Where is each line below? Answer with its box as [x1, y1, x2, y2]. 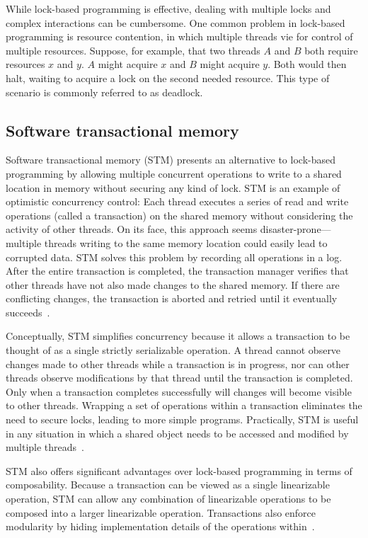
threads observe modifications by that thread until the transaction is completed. [6, 370, 353, 385]
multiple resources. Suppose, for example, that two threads [6, 42, 260, 57]
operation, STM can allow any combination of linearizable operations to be [6, 491, 331, 506]
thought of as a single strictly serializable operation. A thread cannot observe [6, 343, 341, 357]
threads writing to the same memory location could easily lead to [44, 235, 328, 250]
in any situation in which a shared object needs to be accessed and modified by [6, 425, 349, 440]
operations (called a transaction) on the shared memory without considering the [6, 207, 353, 222]
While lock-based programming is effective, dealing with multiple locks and [6, 1, 331, 16]
